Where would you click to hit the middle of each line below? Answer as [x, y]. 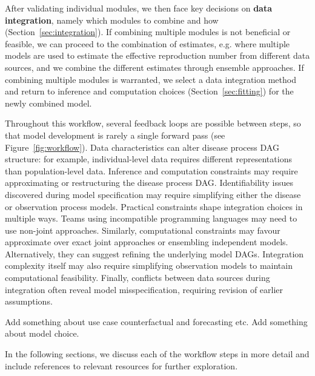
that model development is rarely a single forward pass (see [115, 135]
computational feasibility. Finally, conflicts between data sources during [138, 278]
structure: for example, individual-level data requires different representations [148, 159]
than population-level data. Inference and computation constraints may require [151, 170]
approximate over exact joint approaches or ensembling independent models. [147, 242]
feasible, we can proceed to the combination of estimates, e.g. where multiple [148, 43]
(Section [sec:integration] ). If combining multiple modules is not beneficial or [148, 32]
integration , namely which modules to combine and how [112, 20]
